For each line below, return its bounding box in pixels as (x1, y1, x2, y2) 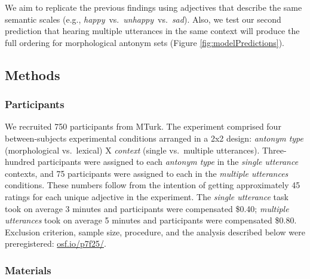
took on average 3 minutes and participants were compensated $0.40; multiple (5, 202, 289, 214)
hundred (5, 155, 35, 168)
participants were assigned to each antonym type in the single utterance (37, 155, 299, 168)
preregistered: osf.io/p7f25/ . (5, 237, 106, 250)
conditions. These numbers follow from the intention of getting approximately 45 (5, 179, 300, 191)
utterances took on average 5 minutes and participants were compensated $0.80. (5, 214, 297, 226)
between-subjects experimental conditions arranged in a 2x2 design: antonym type (5, 131, 303, 144)
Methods (5, 65, 60, 84)
